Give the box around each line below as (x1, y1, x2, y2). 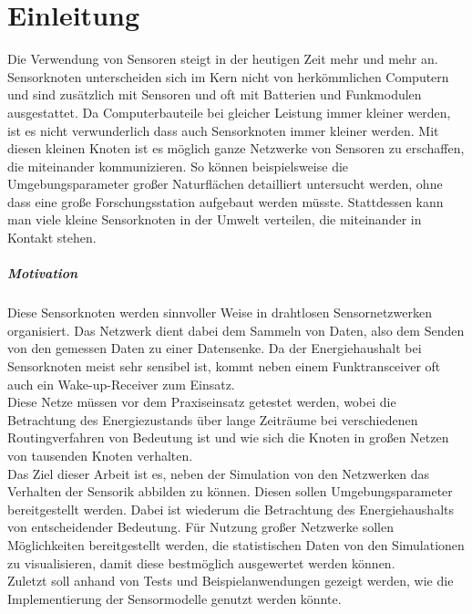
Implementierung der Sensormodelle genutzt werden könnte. (7, 588, 342, 608)
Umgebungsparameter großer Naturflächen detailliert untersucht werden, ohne (7, 174, 443, 193)
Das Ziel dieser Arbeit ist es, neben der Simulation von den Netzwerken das (7, 463, 430, 483)
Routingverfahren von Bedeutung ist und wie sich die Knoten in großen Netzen (7, 428, 449, 447)
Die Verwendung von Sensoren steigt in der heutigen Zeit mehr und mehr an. (7, 49, 438, 68)
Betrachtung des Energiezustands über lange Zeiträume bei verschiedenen (7, 410, 418, 429)
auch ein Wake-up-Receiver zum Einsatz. (7, 374, 235, 393)
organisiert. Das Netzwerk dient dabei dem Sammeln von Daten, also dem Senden (7, 320, 465, 339)
